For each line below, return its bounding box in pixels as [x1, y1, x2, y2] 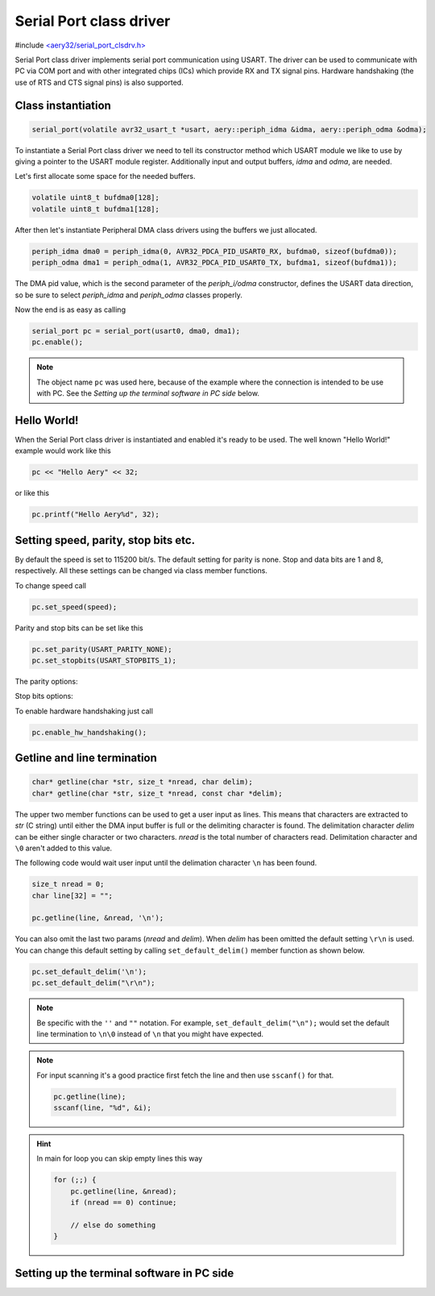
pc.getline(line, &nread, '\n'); [31, 913, 164, 923]
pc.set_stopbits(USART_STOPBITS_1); [31, 656, 177, 665]
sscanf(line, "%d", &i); [53, 1103, 152, 1112]
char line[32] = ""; [31, 891, 113, 900]
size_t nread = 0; [31, 879, 105, 889]
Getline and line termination [14, 751, 157, 765]
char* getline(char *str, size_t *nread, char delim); [31, 778, 253, 787]
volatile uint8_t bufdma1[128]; [31, 204, 160, 214]
